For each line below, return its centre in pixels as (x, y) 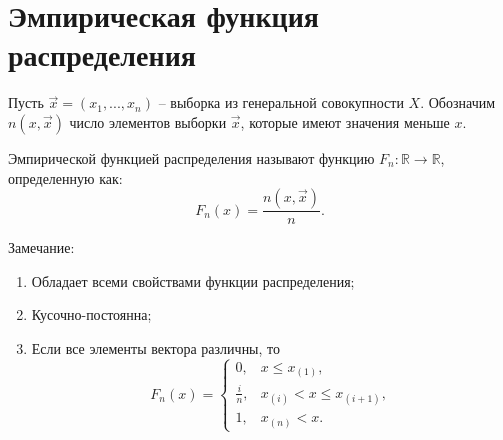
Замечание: (41, 247)
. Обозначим (458, 102)
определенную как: (65, 177)
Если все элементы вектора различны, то (156, 347)
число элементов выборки (148, 121)
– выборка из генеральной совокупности (281, 102)
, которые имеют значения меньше (345, 121)
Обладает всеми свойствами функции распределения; (193, 280)
